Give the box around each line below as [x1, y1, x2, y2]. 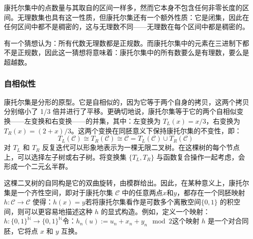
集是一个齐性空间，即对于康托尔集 [4, 187, 113, 197]
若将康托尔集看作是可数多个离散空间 [85, 197, 201, 207]
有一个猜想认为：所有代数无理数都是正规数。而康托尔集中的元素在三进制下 [4, 37, 242, 48]
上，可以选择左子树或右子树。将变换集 [4, 151, 126, 162]
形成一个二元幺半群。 [4, 161, 72, 171]
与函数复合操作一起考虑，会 [156, 151, 245, 162]
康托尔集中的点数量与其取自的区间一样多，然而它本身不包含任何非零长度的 [4, 2, 242, 12]
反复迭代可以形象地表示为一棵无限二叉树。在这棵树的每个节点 [42, 142, 240, 152]
